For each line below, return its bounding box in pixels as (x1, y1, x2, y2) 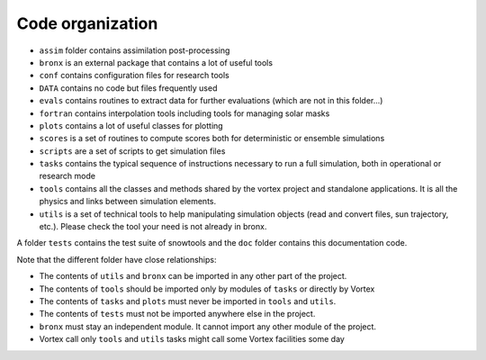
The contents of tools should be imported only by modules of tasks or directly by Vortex (39, 283, 375, 294)
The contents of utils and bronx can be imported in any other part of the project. (39, 271, 347, 282)
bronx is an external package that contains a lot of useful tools (39, 57, 274, 67)
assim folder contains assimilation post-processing (39, 45, 230, 56)
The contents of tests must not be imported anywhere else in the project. (39, 309, 316, 319)
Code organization (16, 13, 158, 33)
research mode (39, 171, 96, 182)
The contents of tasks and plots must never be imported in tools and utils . (39, 295, 337, 306)
